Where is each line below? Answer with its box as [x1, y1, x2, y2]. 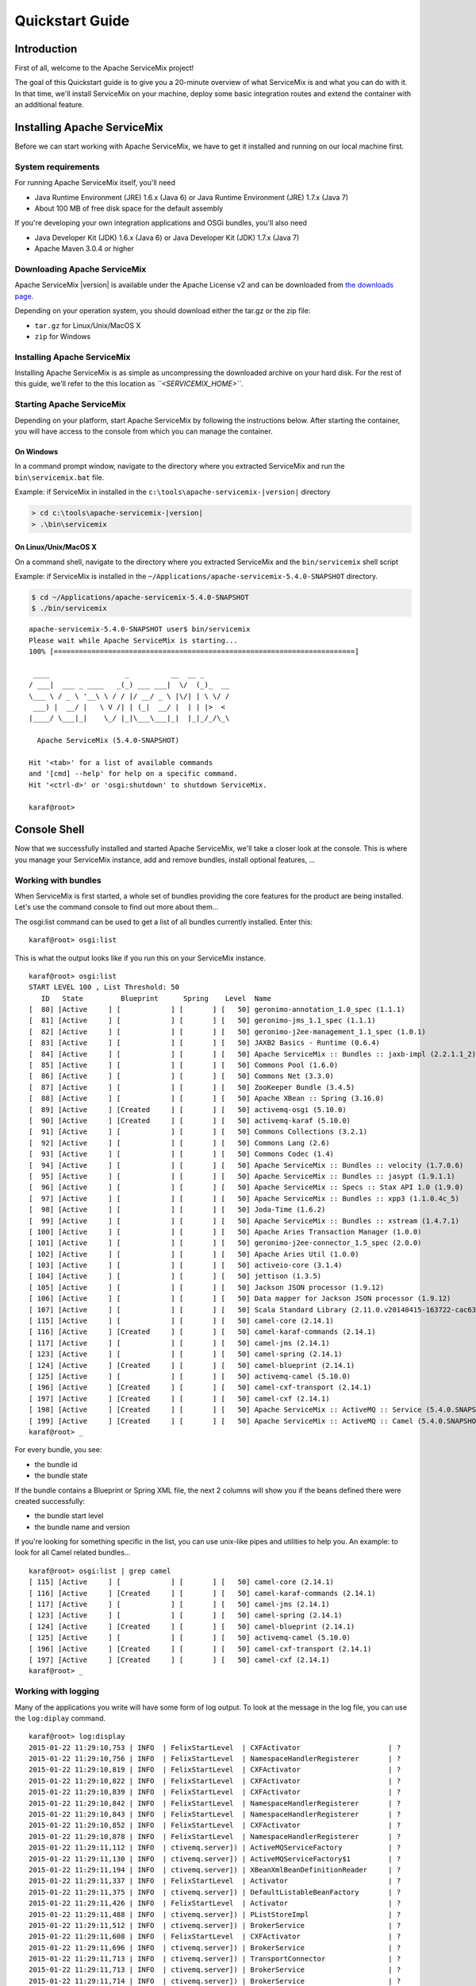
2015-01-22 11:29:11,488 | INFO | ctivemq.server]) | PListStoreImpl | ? [29, 1910, 401, 1918]
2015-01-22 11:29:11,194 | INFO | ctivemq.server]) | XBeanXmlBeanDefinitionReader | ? [29, 1865, 401, 1874]
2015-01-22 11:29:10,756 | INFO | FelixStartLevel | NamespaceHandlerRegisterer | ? [29, 1754, 401, 1764]
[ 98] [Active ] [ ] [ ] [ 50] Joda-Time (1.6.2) [29, 1205, 326, 1215]
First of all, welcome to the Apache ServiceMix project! [14, 64, 194, 73]
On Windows [14, 447, 59, 456]
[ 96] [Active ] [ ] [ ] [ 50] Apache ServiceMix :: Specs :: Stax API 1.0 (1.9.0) [29, 1183, 464, 1192]
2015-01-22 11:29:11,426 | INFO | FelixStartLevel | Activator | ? [29, 1899, 401, 1908]
